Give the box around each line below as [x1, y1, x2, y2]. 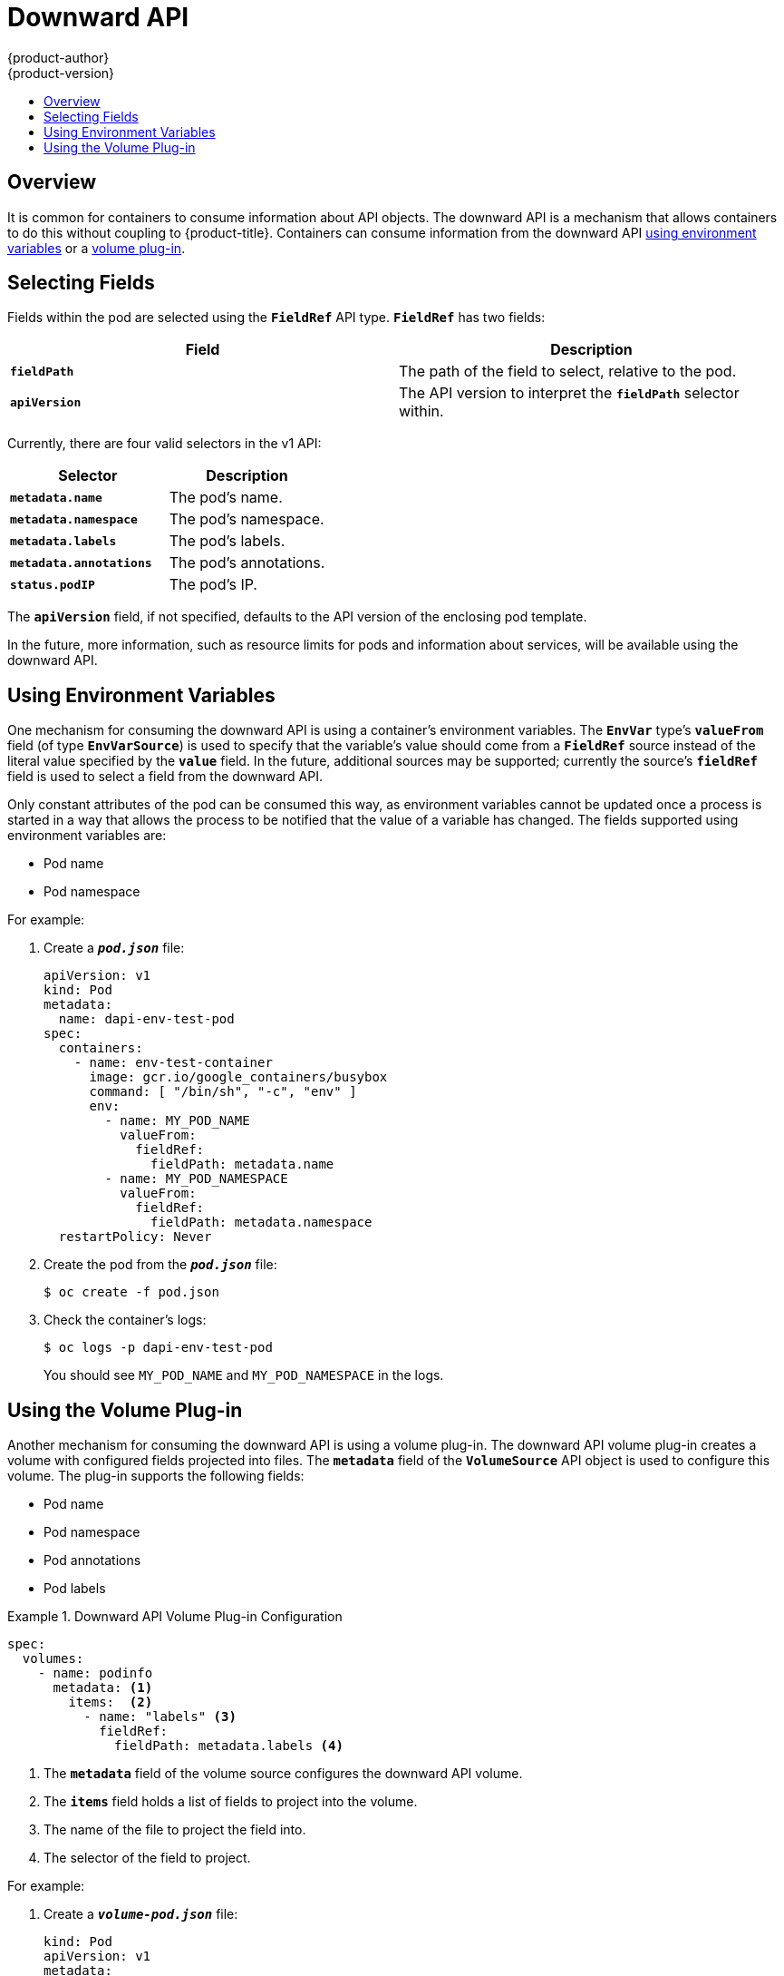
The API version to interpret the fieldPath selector [399, 384, 740, 403]
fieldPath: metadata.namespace [150, 1215, 373, 1230]
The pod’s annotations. [169, 553, 325, 572]
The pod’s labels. [169, 532, 286, 551]
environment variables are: [7, 827, 167, 844]
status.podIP [10, 577, 95, 592]
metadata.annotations [10, 555, 152, 570]
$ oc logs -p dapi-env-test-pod [44, 1340, 273, 1355]
